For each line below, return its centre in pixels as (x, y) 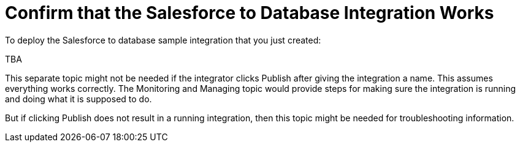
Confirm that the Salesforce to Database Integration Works (250, 13)
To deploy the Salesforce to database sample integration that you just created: (163, 40)
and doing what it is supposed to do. (78, 99)
